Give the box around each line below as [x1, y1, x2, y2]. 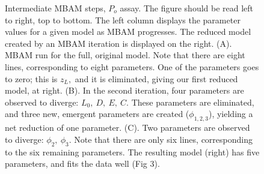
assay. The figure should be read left [120, 2, 254, 14]
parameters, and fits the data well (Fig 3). [5, 157, 160, 170]
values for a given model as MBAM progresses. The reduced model [5, 25, 251, 38]
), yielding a [208, 107, 253, 120]
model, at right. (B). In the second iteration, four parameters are [5, 84, 244, 97]
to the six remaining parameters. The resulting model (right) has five [5, 145, 260, 158]
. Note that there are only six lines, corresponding [69, 133, 253, 145]
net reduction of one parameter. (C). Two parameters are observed [5, 121, 250, 134]
